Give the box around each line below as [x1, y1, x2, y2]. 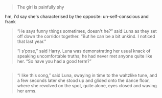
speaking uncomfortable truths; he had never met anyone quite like [17, 53, 153, 59]
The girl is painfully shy [17, 4, 65, 10]
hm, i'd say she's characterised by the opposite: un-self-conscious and [5, 14, 149, 19]
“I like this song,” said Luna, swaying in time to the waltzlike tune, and [17, 73, 158, 78]
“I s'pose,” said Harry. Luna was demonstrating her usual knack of [17, 48, 151, 54]
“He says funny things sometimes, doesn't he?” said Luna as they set [17, 28, 157, 34]
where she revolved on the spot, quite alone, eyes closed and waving [17, 83, 157, 89]
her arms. [17, 88, 37, 94]
